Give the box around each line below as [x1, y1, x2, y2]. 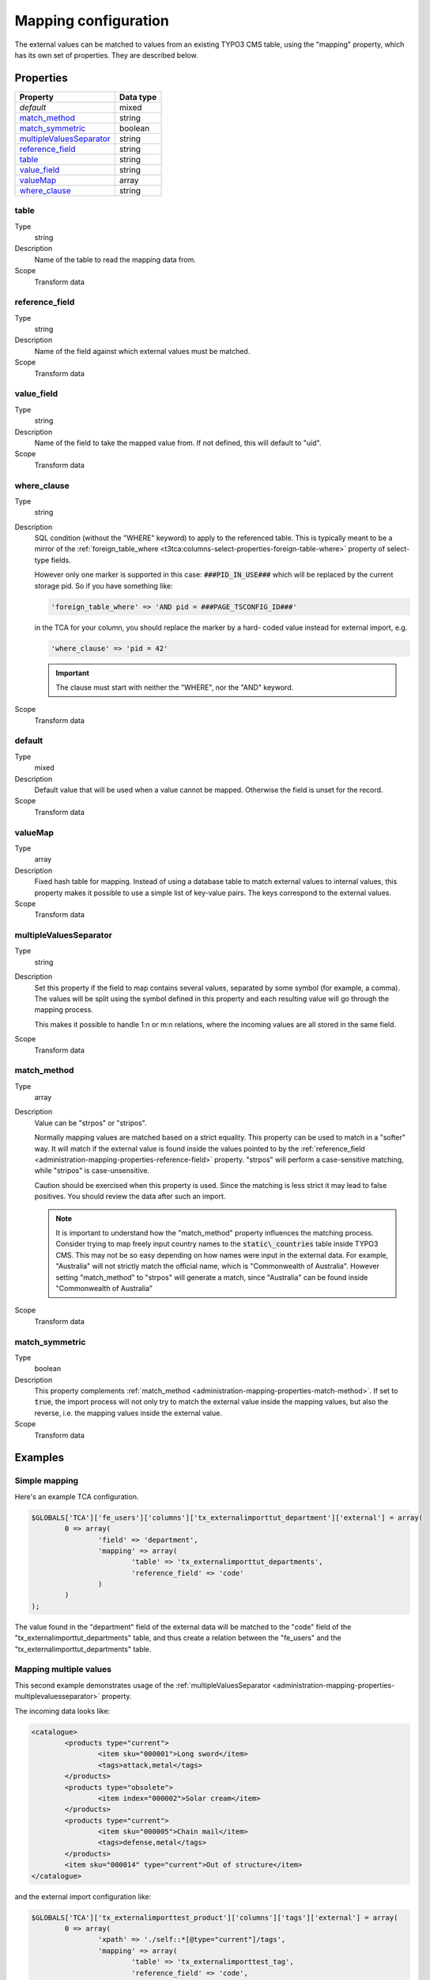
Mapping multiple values [14, 1664, 112, 1675]
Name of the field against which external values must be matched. [34, 346, 251, 356]
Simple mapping [14, 1475, 79, 1487]
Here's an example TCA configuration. [14, 1491, 139, 1501]
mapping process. [34, 1005, 94, 1015]
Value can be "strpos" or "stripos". [34, 1118, 147, 1128]
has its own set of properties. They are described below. [14, 50, 198, 59]
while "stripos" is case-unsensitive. [34, 1166, 150, 1175]
